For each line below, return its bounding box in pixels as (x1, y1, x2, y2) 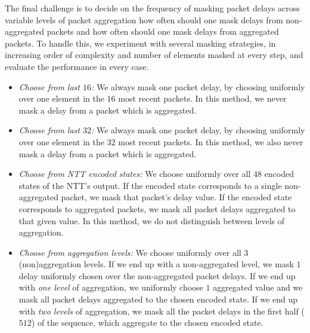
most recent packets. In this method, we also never (118, 135, 303, 148)
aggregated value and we (213, 281, 303, 294)
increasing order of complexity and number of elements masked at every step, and (5, 48, 303, 61)
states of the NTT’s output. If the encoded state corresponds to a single (18, 179, 282, 191)
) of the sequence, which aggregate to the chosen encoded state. (31, 316, 263, 329)
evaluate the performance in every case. (5, 60, 149, 72)
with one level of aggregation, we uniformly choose (18, 281, 203, 294)
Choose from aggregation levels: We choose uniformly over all (18, 246, 241, 258)
